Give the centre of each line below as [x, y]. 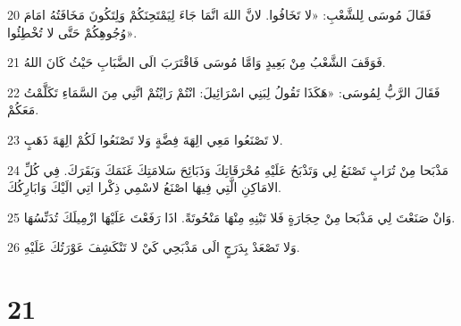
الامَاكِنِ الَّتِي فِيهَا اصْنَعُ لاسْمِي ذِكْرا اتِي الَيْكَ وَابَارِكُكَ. [144, 187]
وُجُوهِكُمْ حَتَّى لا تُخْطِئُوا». [72, 32]
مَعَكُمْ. [23, 109]
